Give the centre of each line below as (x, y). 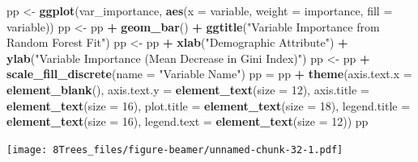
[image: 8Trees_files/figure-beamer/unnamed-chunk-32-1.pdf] (175, 150)
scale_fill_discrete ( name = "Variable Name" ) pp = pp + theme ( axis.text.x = (209, 74)
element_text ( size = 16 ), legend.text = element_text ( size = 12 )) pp (188, 121)
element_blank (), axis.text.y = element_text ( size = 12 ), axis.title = (188, 89)
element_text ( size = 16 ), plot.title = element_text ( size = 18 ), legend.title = (209, 105)
